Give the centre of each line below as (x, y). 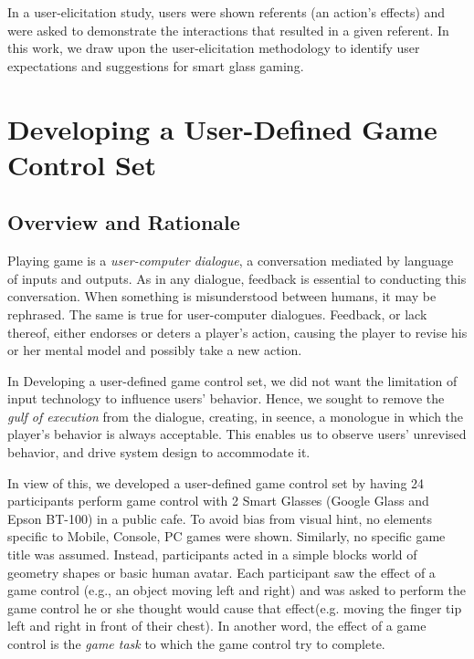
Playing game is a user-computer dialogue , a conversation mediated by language (231, 261)
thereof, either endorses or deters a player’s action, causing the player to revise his (237, 332)
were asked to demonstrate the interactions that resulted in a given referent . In (228, 30)
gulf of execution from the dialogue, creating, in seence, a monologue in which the (236, 416)
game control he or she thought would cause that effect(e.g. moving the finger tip (235, 607)
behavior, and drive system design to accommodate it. (159, 452)
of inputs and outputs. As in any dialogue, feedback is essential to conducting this (237, 278)
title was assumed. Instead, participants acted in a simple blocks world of (212, 554)
